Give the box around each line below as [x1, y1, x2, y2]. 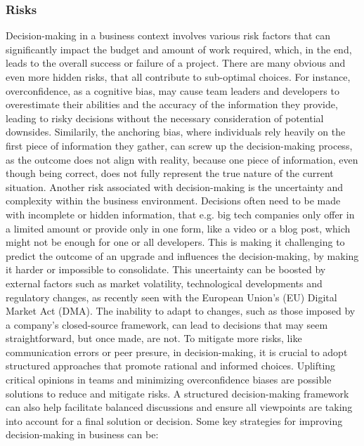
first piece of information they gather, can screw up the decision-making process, [6, 138, 353, 152]
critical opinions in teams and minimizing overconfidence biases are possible [6, 372, 332, 387]
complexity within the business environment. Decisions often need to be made [6, 193, 341, 208]
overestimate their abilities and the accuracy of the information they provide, [6, 97, 338, 112]
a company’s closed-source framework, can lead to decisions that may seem [6, 317, 328, 332]
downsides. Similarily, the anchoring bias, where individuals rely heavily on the [6, 124, 346, 139]
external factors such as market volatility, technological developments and [6, 275, 323, 290]
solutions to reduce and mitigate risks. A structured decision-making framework [6, 386, 349, 400]
